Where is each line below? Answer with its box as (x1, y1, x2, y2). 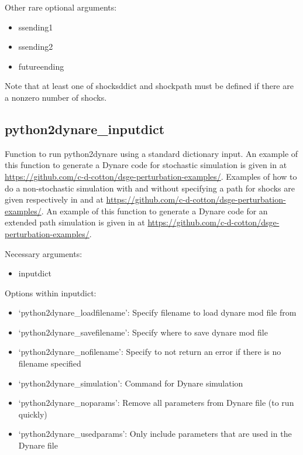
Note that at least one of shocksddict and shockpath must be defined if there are (5, 80, 294, 92)
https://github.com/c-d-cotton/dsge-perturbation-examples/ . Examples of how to (5, 170, 297, 182)
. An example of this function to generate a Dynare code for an (41, 204, 268, 217)
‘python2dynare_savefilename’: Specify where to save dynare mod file (18, 326, 268, 338)
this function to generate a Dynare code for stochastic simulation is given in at (5, 159, 287, 171)
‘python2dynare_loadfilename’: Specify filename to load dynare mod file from (18, 306, 297, 319)
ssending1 (18, 20, 53, 33)
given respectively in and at (5, 193, 104, 206)
